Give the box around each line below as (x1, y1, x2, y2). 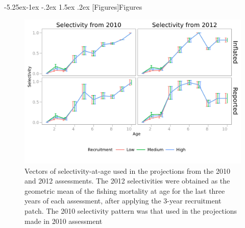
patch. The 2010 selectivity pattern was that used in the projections (24, 205, 237, 216)
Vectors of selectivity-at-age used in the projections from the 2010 (24, 165, 230, 176)
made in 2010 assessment (24, 215, 103, 226)
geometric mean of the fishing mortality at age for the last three (24, 185, 225, 196)
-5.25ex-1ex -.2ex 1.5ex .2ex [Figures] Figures (4, 2, 142, 12)
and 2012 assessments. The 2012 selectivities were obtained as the (24, 175, 230, 186)
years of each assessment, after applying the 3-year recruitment (24, 195, 222, 206)
